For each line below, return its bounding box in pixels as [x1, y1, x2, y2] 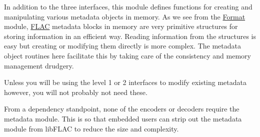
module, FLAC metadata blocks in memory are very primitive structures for [4, 21, 238, 31]
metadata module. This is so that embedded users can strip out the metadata [4, 113, 242, 123]
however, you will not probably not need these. [4, 86, 147, 97]
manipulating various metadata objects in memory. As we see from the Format [4, 11, 245, 21]
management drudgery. [4, 60, 74, 70]
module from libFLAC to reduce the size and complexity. [4, 123, 179, 133]
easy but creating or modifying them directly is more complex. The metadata [4, 40, 241, 51]
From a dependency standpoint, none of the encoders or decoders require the [4, 103, 239, 114]
